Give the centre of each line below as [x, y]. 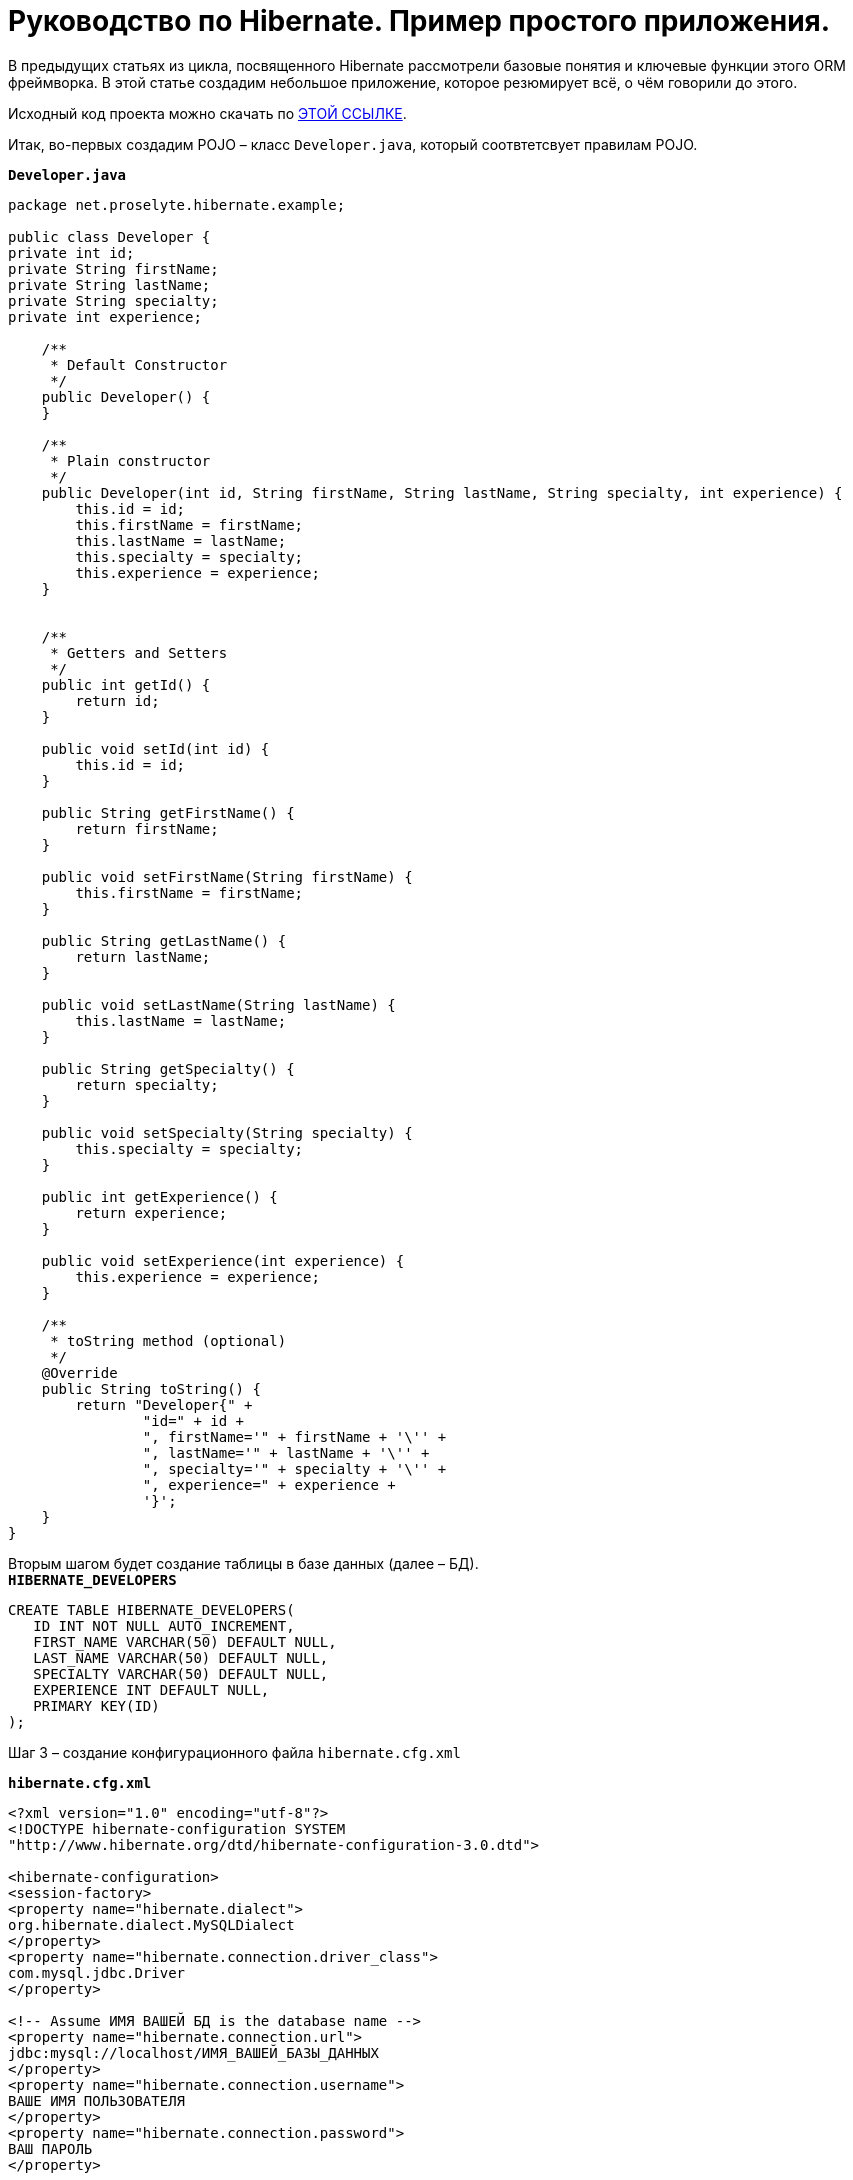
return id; [117, 700]
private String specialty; [113, 300]
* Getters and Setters [139, 652]
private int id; [71, 252]
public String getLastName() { [164, 940]
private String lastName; [109, 284]
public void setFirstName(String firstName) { [227, 876]
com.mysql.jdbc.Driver [97, 1972]
